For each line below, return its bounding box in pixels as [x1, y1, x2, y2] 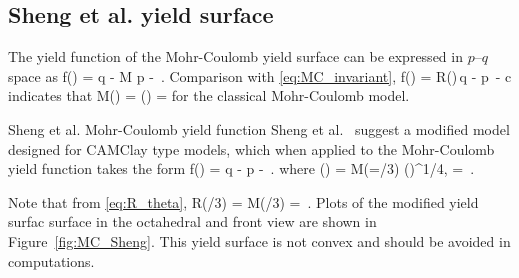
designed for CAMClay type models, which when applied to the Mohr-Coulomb [8, 138, 495, 159]
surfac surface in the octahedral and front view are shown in [8, 211, 377, 232]
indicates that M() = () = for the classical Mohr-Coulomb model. [8, 85, 410, 106]
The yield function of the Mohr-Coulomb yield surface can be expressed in [8, 46, 463, 67]
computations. [8, 250, 95, 271]
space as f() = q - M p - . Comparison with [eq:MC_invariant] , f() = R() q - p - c [8, 65, 512, 86]
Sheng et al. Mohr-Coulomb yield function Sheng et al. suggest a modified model [8, 118, 510, 139]
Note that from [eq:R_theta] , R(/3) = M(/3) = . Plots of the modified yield [8, 191, 479, 212]
